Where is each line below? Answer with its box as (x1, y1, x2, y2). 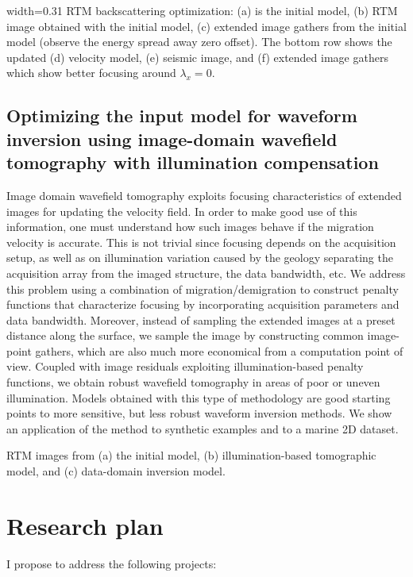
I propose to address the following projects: (6, 555, 217, 571)
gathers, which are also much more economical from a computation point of (35, 342, 403, 359)
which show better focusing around (6, 64, 176, 81)
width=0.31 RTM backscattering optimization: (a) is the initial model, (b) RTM (6, 2, 398, 18)
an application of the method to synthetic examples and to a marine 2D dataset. (6, 420, 399, 437)
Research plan (6, 509, 164, 541)
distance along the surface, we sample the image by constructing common (6, 327, 364, 344)
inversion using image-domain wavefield (6, 126, 338, 151)
